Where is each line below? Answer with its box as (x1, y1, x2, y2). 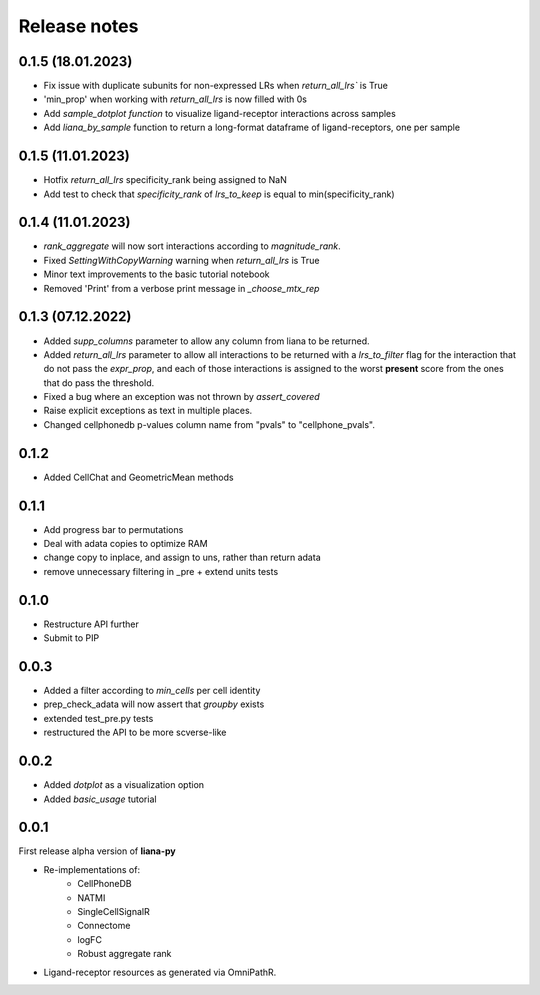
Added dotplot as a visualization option (43, 779, 205, 791)
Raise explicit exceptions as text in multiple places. (43, 405, 253, 417)
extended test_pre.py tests (43, 712, 154, 724)
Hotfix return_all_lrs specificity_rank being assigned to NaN (43, 174, 287, 186)
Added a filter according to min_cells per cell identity (43, 685, 261, 697)
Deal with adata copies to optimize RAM (43, 538, 209, 550)
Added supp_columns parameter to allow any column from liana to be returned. (43, 335, 370, 347)
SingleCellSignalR (77, 905, 150, 917)
